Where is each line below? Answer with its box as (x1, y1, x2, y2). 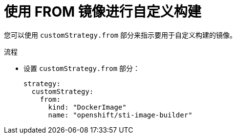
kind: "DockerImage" (48, 103, 127, 111)
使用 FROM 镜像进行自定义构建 (4, 3, 201, 20)
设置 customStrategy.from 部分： (23, 64, 140, 72)
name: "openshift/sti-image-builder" (48, 111, 193, 119)
